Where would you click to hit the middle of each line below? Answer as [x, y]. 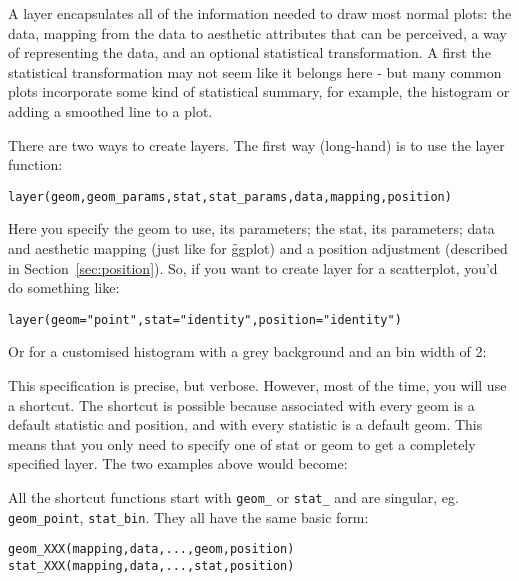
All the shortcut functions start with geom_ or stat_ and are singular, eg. [233, 497]
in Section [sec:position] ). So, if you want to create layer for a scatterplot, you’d [253, 267]
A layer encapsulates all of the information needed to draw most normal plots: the [260, 13]
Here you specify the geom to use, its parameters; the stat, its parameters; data [251, 228]
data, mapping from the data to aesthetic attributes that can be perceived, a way [257, 32]
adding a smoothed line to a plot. [110, 110]
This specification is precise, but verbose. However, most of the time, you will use [257, 385]
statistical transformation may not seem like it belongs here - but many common [255, 71]
